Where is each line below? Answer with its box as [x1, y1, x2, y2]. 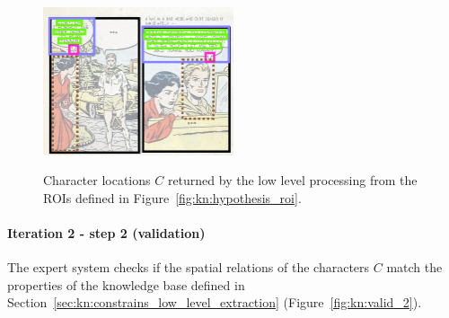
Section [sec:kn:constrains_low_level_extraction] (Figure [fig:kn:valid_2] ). [7, 293, 422, 312]
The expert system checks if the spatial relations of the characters [7, 258, 370, 277]
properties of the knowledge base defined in [7, 275, 245, 294]
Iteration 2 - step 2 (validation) [7, 223, 206, 242]
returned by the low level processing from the [167, 171, 418, 190]
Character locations [43, 171, 151, 190]
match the [386, 258, 443, 277]
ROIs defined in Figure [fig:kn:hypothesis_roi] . [43, 188, 302, 207]
